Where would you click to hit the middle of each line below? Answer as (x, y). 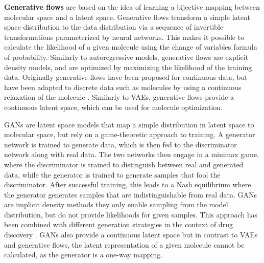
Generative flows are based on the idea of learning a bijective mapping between (132, 7)
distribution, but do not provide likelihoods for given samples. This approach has (131, 214)
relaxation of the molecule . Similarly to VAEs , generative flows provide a (119, 97)
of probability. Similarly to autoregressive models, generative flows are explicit (126, 57)
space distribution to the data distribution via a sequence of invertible (114, 27)
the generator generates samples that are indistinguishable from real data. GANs (131, 194)
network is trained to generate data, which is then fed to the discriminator (121, 144)
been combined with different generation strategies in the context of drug (118, 224)
